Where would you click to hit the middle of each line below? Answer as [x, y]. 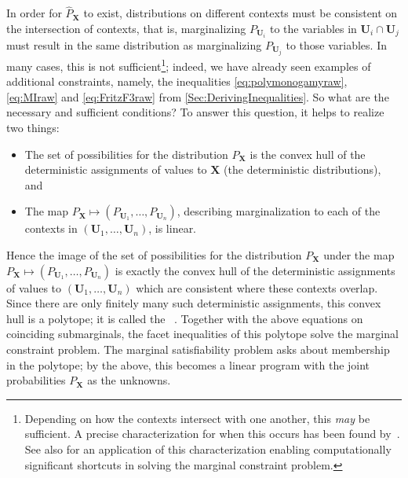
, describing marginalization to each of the [279, 211]
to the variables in [313, 28]
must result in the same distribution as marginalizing [134, 44]
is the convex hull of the [308, 154]
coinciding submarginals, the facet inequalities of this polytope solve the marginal [202, 334]
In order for [34, 13]
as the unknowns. [129, 380]
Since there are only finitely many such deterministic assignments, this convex [194, 303]
